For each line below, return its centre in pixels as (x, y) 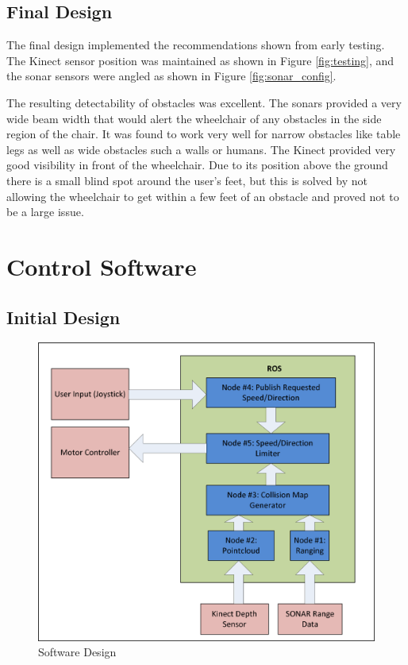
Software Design (77, 652)
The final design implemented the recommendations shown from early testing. (196, 45)
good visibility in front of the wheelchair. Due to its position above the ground (197, 165)
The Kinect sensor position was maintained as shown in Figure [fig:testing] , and (200, 60)
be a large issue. (45, 212)
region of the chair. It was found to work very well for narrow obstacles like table (204, 134)
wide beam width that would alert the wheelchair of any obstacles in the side (194, 118)
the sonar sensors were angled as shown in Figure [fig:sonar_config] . (171, 76)
